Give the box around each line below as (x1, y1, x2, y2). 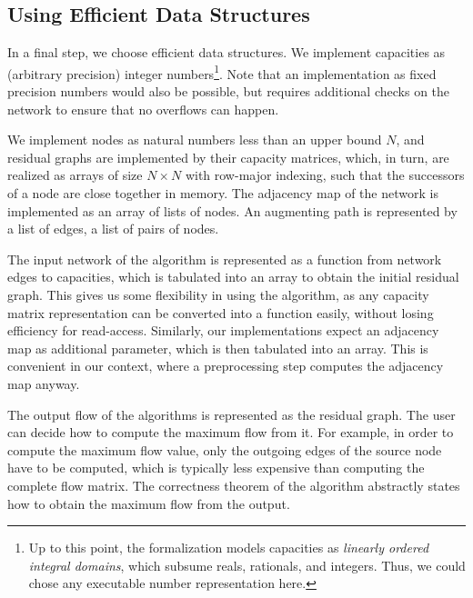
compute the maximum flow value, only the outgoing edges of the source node (7, 440, 442, 459)
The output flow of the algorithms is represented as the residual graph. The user (7, 404, 456, 424)
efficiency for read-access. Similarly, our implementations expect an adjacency (7, 321, 439, 340)
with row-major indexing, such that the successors (185, 165, 465, 184)
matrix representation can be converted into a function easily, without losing (7, 303, 434, 322)
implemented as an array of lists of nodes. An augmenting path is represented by (7, 201, 458, 220)
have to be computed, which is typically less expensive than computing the (7, 458, 425, 477)
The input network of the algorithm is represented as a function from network (7, 249, 442, 268)
